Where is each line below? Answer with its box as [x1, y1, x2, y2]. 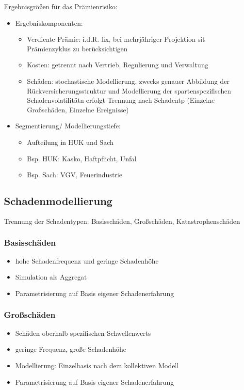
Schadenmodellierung [4, 193, 113, 208]
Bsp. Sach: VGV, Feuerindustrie [27, 170, 122, 180]
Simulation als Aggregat [15, 272, 87, 282]
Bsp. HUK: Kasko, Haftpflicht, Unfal [27, 153, 137, 163]
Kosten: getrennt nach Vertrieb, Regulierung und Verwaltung [27, 60, 209, 70]
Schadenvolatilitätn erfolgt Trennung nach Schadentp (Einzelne [27, 95, 215, 105]
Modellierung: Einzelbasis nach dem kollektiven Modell [15, 360, 179, 370]
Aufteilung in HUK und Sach [27, 137, 114, 147]
